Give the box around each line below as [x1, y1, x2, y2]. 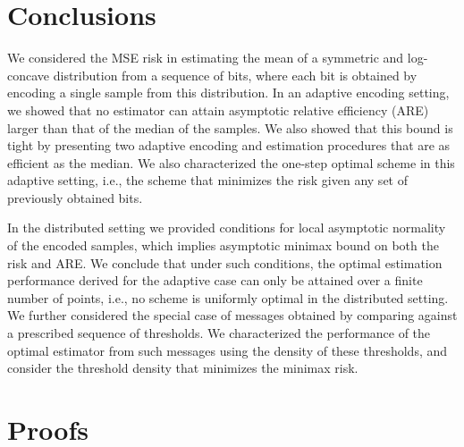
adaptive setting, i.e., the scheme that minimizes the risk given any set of [7, 171, 408, 190]
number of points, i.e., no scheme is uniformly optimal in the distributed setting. [7, 288, 449, 307]
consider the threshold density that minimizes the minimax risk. [7, 358, 359, 377]
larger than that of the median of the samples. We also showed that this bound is [7, 118, 453, 137]
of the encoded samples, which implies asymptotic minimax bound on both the [7, 236, 439, 255]
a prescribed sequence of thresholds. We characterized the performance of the [7, 324, 431, 342]
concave [7, 65, 50, 84]
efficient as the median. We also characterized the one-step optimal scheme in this [7, 153, 455, 172]
